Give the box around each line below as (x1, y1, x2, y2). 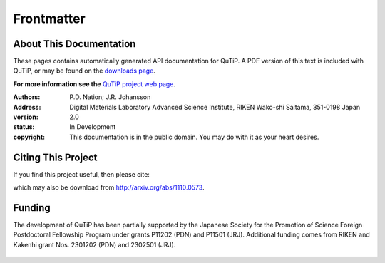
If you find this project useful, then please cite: (13, 170, 150, 178)
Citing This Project (13, 151, 98, 163)
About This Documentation (13, 38, 136, 50)
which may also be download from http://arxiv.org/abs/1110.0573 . (13, 183, 205, 192)
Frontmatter (13, 11, 86, 26)
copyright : (13, 133, 46, 141)
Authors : (13, 93, 41, 101)
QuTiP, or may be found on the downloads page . (13, 66, 156, 75)
